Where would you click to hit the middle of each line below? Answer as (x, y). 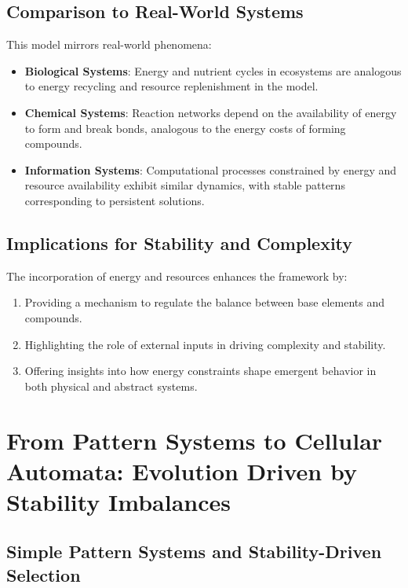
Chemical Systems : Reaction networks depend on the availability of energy (211, 112)
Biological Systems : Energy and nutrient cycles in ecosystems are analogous (213, 70)
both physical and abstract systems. (111, 386)
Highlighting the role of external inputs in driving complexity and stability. (205, 344)
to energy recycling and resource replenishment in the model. (171, 86)
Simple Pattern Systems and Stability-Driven (194, 551)
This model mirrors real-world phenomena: (109, 44)
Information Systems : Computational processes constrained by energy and (211, 169)
